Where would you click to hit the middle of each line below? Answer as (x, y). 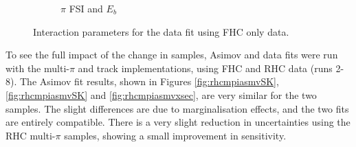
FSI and (86, 8)
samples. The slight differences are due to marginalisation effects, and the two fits (177, 108)
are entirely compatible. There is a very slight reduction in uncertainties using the (178, 122)
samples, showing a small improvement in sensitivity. (175, 135)
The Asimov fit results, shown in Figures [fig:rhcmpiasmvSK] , (149, 81)
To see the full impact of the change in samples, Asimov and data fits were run (172, 55)
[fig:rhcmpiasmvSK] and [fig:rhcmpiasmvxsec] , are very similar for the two (161, 94)
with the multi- (37, 68)
